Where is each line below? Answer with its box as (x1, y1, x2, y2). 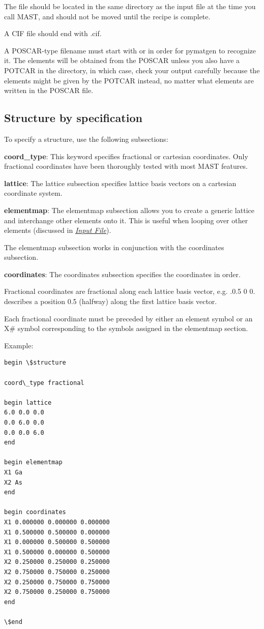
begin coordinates (4, 508, 66, 516)
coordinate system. (4, 188, 63, 198)
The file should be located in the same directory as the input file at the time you (4, 1, 256, 11)
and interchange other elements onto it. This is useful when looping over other (4, 215, 248, 225)
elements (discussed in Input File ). (4, 225, 111, 235)
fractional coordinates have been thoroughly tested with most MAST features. (4, 161, 248, 171)
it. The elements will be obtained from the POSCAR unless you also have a (4, 55, 240, 66)
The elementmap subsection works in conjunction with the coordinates (4, 242, 224, 252)
